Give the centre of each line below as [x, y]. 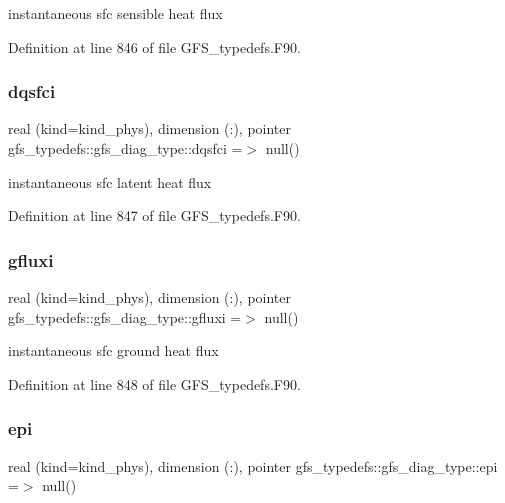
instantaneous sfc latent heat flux [110, 181]
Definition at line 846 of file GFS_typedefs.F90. [154, 46]
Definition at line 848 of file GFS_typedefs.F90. [154, 383]
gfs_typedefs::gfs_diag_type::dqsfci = [125, 148]
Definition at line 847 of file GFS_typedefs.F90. [154, 215]
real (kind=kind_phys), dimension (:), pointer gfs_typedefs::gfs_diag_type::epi [253, 465]
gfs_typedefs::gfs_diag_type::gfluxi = [125, 316]
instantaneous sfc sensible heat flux [115, 13]
